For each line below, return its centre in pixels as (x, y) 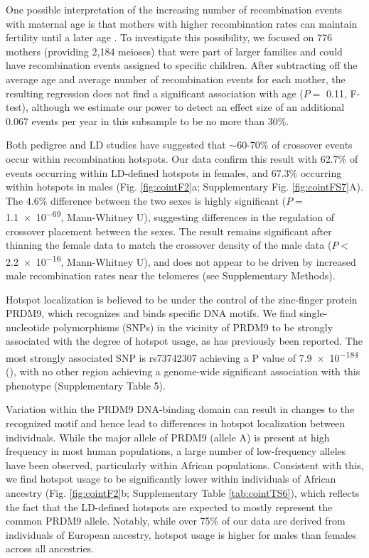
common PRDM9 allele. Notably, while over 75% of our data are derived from (176, 521)
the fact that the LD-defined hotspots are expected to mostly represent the (169, 506)
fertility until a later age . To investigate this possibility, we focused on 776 (169, 37)
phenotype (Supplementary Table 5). (86, 385)
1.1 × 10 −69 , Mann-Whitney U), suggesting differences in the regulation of (170, 216)
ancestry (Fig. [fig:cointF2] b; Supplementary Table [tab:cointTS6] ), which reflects (183, 492)
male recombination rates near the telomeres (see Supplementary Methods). (171, 275)
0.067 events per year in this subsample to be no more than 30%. (148, 120)
